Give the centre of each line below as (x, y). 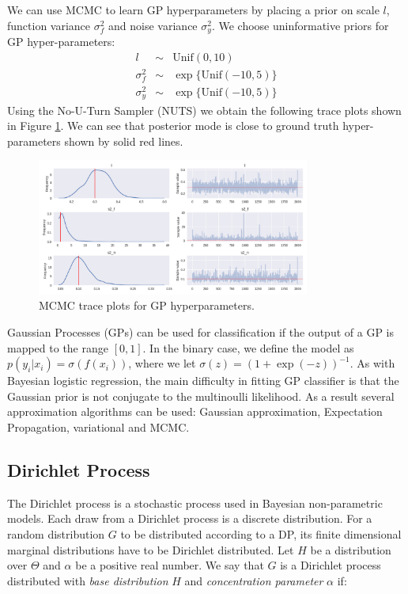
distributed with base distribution (88, 580)
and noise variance (153, 25)
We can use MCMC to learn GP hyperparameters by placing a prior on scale (193, 10)
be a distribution (351, 549)
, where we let (162, 363)
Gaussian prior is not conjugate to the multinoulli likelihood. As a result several (201, 396)
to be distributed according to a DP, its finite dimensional (261, 534)
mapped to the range (58, 347)
